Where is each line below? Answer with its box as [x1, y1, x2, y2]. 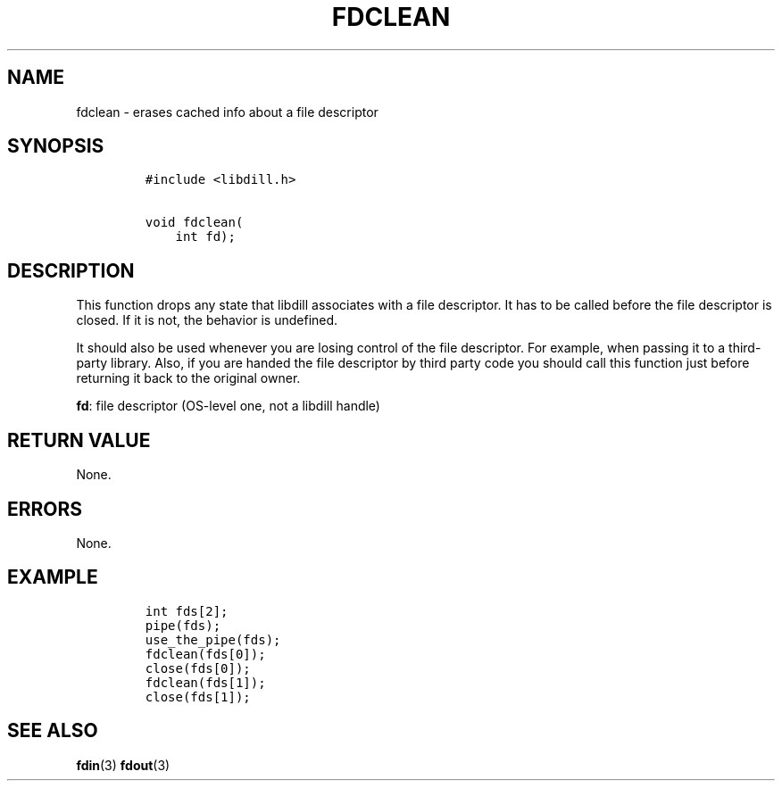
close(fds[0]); [145, 660, 251, 676]
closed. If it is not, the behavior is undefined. [76, 312, 338, 328]
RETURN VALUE [7, 428, 151, 452]
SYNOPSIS [7, 135, 104, 158]
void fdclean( [145, 215, 244, 230]
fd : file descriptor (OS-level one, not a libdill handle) [76, 398, 380, 414]
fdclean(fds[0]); [145, 646, 266, 661]
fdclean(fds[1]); [145, 675, 266, 690]
